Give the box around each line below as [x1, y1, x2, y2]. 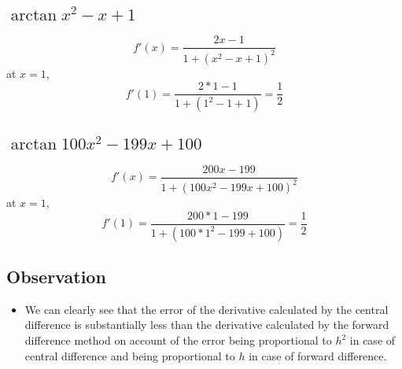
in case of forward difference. [249, 347, 387, 363]
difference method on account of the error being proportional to [24, 332, 332, 349]
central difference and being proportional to [24, 347, 235, 363]
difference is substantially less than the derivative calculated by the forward [24, 316, 389, 333]
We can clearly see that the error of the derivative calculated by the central [24, 301, 389, 317]
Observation [6, 264, 106, 289]
